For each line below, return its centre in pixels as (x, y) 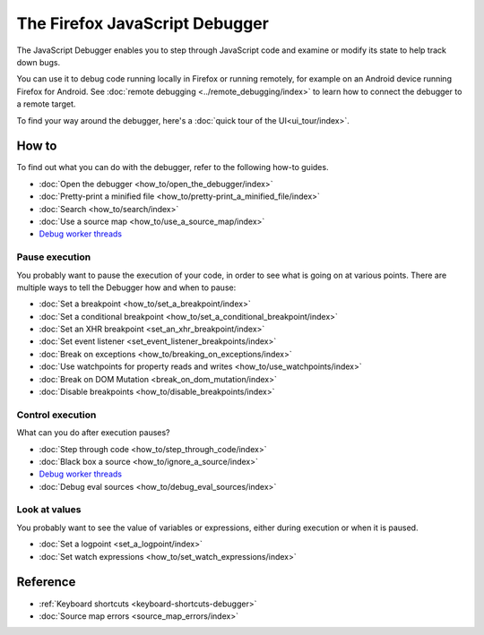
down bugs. (39, 62)
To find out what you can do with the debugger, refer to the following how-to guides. (173, 167)
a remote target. (46, 104)
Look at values (49, 510)
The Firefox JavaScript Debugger (143, 23)
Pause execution (54, 257)
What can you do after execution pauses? (93, 433)
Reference (46, 582)
